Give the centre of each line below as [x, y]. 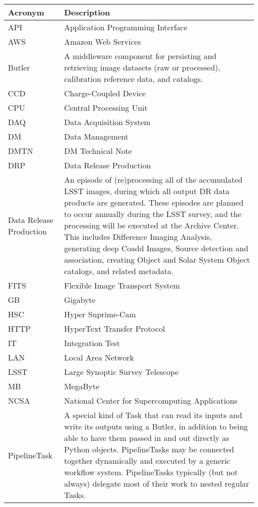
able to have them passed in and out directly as [147, 438]
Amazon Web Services [102, 41]
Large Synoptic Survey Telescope [121, 372]
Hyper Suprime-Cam [100, 314]
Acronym [26, 12]
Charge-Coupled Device [105, 93]
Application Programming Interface [126, 27]
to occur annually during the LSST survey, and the [153, 214]
